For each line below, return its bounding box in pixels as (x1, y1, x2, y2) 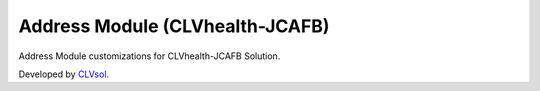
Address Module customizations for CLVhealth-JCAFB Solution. (18, 50, 281, 62)
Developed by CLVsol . (18, 68, 110, 80)
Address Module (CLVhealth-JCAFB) (18, 15, 330, 37)
